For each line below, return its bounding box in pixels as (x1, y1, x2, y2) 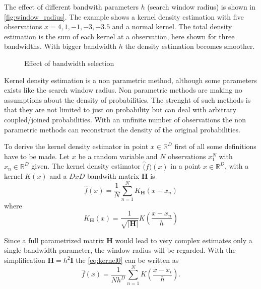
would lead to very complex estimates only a (115, 235, 252, 245)
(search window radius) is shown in (147, 2, 256, 12)
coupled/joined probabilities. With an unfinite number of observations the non (4, 114, 246, 124)
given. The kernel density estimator (31, 161, 141, 171)
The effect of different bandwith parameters (4, 2, 139, 12)
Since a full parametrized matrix (4, 235, 104, 245)
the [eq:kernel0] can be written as (76, 255, 179, 265)
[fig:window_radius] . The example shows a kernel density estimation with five (4, 11, 244, 22)
